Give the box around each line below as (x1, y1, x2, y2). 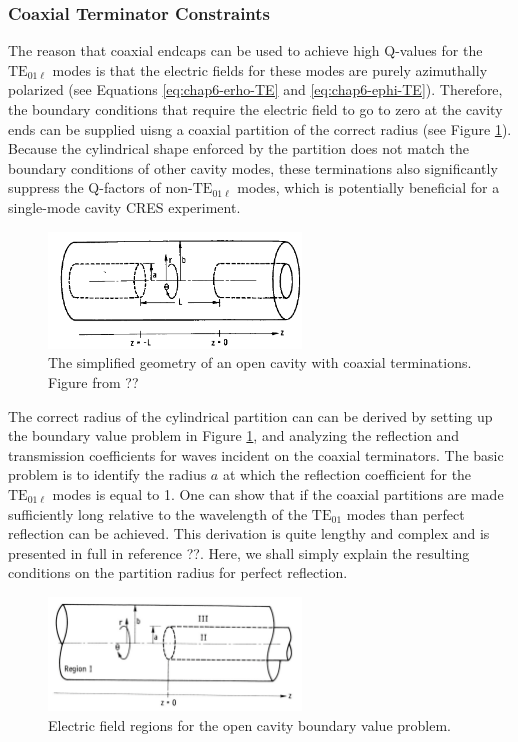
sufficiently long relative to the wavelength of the (8, 503, 308, 524)
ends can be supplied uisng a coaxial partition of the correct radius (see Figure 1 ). (8, 118, 512, 139)
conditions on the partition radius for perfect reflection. (8, 562, 348, 583)
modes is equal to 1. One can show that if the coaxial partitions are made (52, 483, 504, 504)
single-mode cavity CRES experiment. (8, 196, 241, 217)
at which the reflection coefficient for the (222, 464, 472, 485)
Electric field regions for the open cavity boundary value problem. (48, 714, 452, 735)
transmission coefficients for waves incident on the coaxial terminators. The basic (8, 444, 504, 465)
